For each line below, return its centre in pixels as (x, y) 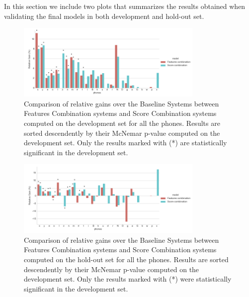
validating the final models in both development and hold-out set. (104, 16)
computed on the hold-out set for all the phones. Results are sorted (126, 259)
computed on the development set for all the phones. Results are (122, 123)
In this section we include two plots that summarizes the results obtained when (125, 6)
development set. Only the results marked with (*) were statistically (128, 279)
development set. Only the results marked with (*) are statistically (125, 143)
